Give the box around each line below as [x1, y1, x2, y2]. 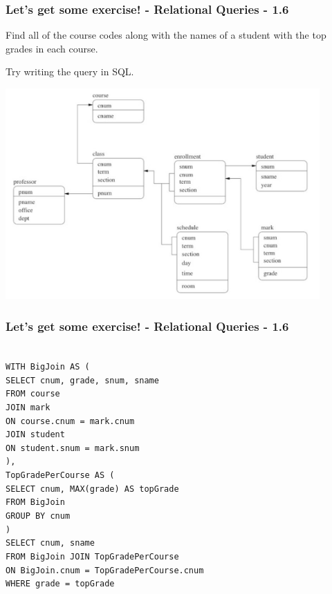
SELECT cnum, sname [6, 538, 95, 548]
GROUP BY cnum [6, 511, 71, 521]
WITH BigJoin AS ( [6, 361, 90, 372]
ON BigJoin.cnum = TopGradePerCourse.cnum [6, 565, 204, 575]
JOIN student [6, 430, 65, 440]
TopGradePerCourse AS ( [6, 470, 115, 481]
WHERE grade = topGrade [6, 579, 115, 589]
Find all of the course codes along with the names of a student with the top [6, 28, 326, 42]
